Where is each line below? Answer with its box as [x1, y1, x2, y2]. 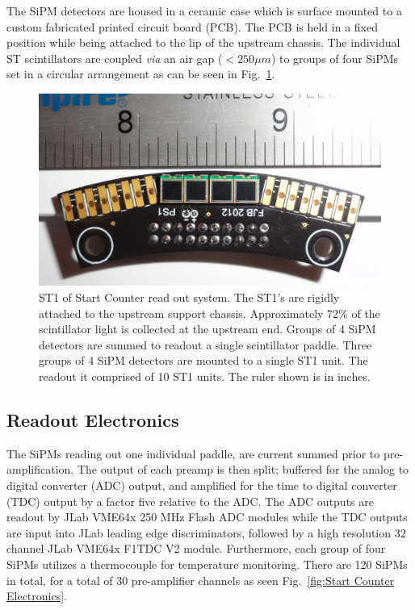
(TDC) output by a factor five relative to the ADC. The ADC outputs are [6, 492, 374, 509]
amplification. [6, 461, 74, 478]
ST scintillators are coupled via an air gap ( [6, 49, 223, 66]
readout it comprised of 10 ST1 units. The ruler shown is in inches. [39, 368, 371, 385]
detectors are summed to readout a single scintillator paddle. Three [39, 336, 372, 353]
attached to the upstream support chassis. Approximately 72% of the [39, 304, 380, 321]
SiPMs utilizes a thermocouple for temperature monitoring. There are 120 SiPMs [6, 555, 408, 572]
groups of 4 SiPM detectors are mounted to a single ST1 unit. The [39, 352, 368, 369]
